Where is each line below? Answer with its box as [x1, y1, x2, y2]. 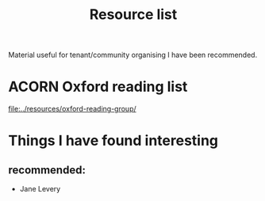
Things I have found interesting [8, 132, 219, 150]
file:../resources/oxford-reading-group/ [8, 104, 136, 114]
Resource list [89, 6, 178, 24]
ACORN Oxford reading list [8, 78, 188, 96]
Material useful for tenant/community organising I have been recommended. [8, 50, 258, 60]
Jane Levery [19, 184, 61, 194]
